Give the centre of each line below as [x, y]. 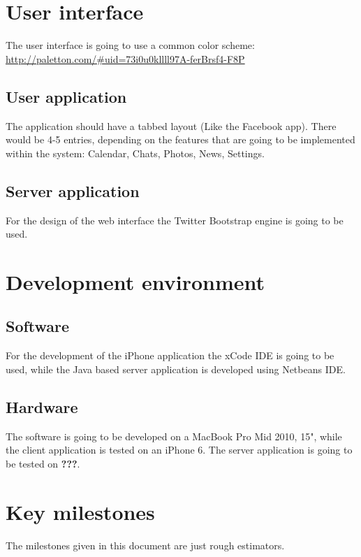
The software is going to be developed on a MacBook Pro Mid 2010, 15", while [174, 436]
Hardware [42, 406]
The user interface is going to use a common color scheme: [130, 45]
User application [66, 96]
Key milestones [80, 511]
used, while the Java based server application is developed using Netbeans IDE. [176, 369]
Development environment [135, 281]
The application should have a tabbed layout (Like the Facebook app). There [171, 125]
